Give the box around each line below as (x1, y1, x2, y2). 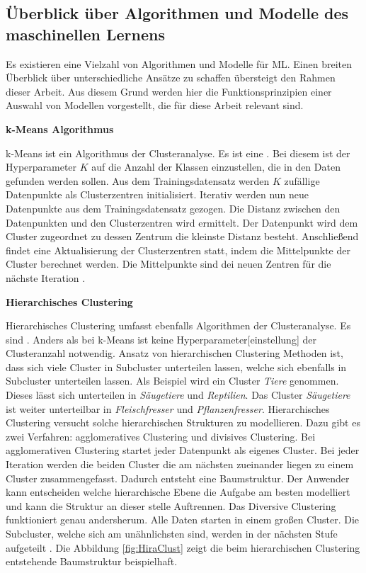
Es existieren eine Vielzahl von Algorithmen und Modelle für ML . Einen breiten (6, 56, 353, 71)
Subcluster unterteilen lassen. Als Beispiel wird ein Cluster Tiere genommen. (6, 373, 339, 388)
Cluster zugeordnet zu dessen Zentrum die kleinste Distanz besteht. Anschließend (6, 229, 359, 244)
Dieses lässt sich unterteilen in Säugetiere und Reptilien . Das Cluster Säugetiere (6, 387, 350, 402)
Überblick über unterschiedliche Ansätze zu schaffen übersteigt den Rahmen (6, 70, 336, 85)
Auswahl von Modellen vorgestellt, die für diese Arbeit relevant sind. (6, 98, 304, 113)
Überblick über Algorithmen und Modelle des (6, 2, 349, 24)
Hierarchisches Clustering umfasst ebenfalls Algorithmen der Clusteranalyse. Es (6, 318, 351, 333)
